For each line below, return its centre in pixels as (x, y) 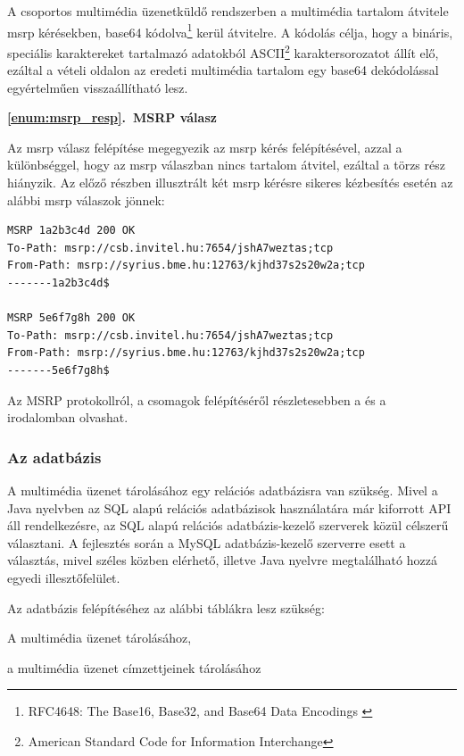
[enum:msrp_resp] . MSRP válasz (112, 117)
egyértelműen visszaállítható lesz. (98, 87)
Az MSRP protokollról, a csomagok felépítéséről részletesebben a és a (197, 399)
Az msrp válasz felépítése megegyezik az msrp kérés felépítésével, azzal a (205, 147)
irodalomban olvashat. (68, 417)
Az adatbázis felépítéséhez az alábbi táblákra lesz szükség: (166, 607)
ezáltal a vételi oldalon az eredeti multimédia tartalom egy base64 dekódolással (223, 70)
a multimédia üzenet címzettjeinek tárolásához (134, 667)
